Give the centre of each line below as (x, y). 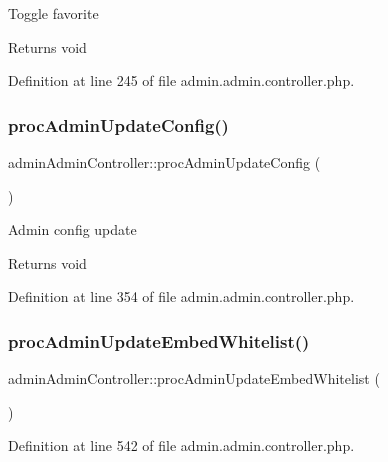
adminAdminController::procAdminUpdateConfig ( (164, 162)
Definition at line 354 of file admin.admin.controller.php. (181, 296)
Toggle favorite (53, 13)
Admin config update (72, 229)
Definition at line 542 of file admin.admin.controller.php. (181, 445)
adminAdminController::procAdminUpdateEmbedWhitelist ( (194, 378)
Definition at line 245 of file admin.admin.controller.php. (181, 80)
